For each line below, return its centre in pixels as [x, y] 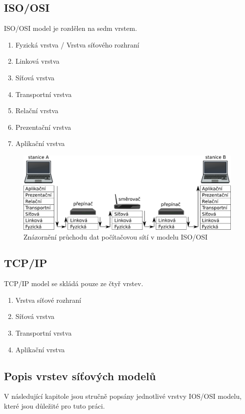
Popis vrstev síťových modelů [80, 376]
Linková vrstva [37, 61]
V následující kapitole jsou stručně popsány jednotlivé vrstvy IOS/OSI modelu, [123, 396]
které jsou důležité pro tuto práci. [55, 406]
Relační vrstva [37, 110]
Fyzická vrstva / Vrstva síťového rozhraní [77, 44]
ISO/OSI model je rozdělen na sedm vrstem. [71, 28]
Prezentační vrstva [43, 127]
